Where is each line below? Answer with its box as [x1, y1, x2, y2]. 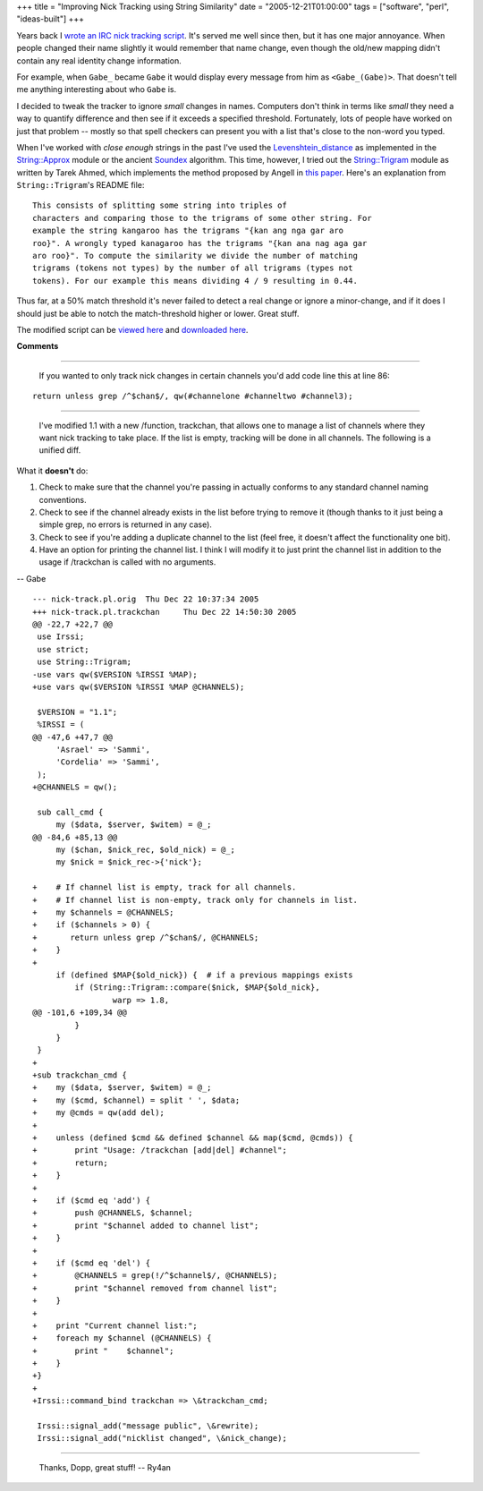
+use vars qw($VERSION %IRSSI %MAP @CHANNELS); [32, 681, 245, 692]
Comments [16, 341, 59, 352]
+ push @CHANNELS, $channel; [32, 1208, 193, 1218]
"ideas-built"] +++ [16, 13, 85, 24]
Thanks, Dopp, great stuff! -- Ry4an [38, 1461, 172, 1472]
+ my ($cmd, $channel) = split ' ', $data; [32, 1095, 241, 1105]
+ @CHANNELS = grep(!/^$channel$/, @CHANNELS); [32, 1271, 278, 1281]
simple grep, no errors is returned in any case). [38, 519, 212, 530]
